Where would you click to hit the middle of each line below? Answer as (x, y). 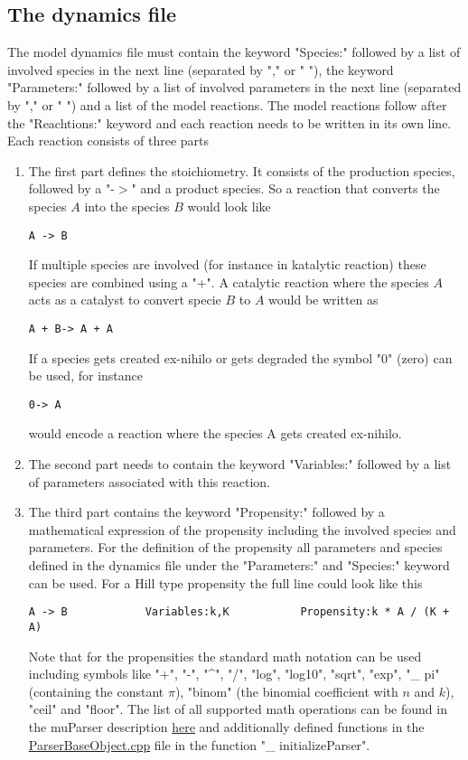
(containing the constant (96, 691)
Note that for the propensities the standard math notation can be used (225, 656)
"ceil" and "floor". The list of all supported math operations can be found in (238, 709)
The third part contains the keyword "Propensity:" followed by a (206, 512)
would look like (229, 206)
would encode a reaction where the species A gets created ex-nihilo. (215, 433)
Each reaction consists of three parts (108, 141)
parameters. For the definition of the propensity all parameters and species (235, 547)
